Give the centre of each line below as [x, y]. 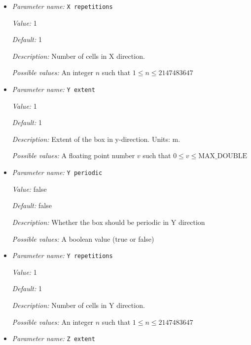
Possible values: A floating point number [73, 155]
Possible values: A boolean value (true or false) [83, 238]
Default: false [32, 205]
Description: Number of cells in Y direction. [78, 305]
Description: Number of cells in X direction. [78, 56]
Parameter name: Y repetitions [62, 255]
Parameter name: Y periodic [57, 172]
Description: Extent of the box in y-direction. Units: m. [96, 139]
